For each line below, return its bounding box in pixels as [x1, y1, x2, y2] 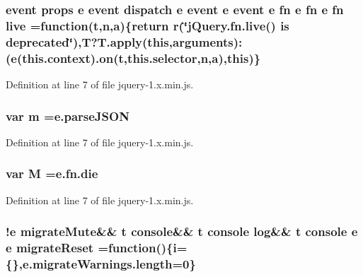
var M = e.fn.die [6, 165, 98, 182]
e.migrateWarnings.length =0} [23, 254, 196, 272]
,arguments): [168, 33, 243, 50]
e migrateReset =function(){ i [6, 239, 177, 257]
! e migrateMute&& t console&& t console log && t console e [6, 223, 358, 240]
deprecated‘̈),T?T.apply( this [6, 33, 169, 50]
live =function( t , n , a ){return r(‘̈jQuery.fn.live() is [6, 16, 289, 34]
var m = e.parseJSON [6, 107, 129, 124]
